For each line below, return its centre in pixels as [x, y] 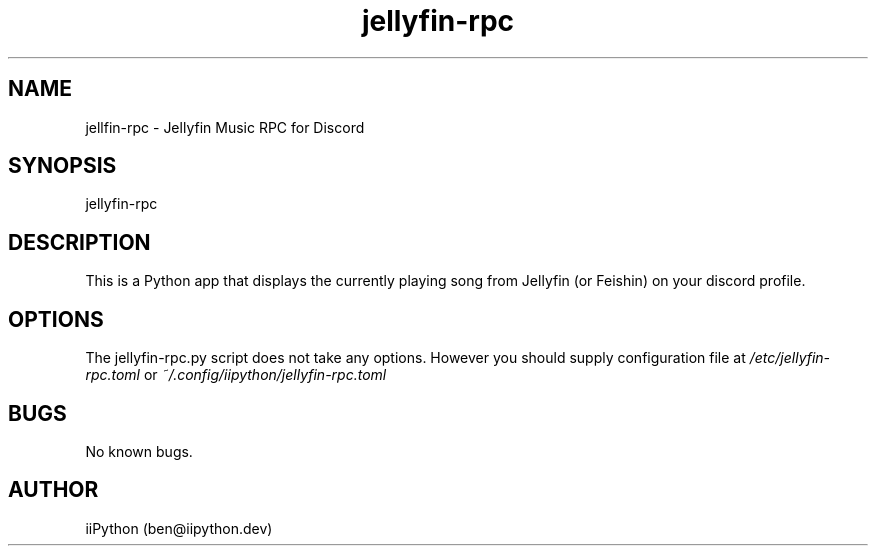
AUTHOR [53, 490]
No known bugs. [139, 451]
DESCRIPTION [79, 242]
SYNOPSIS [62, 166]
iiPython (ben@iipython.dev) [179, 528]
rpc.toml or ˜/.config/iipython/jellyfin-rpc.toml [236, 375]
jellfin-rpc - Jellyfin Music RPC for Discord [225, 127]
